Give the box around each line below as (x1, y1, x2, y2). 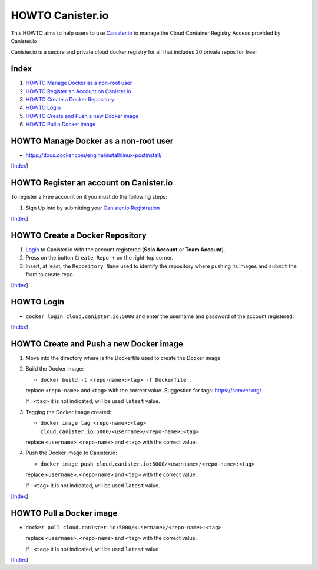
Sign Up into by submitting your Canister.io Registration (25, 204, 160, 211)
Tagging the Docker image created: (25, 408, 112, 415)
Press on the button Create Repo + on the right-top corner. (25, 254, 174, 261)
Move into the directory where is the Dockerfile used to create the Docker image (25, 354, 221, 361)
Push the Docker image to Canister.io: (25, 449, 117, 457)
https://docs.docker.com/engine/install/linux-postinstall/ (25, 152, 162, 159)
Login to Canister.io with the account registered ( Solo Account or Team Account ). (25, 246, 226, 253)
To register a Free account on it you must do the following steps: (11, 194, 167, 201)
